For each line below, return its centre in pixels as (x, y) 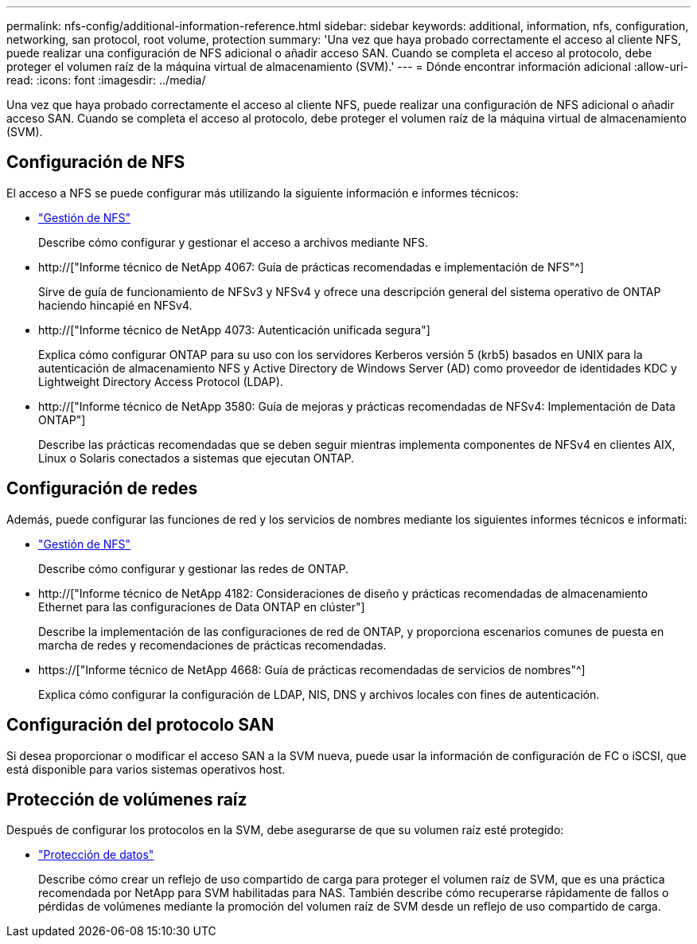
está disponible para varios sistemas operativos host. (146, 769)
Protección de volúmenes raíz (127, 799)
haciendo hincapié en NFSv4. (115, 305)
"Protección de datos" (96, 855)
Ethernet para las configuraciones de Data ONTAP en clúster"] (202, 607)
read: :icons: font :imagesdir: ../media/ (106, 80)
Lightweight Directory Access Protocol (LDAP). (161, 381)
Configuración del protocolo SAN (140, 725)
